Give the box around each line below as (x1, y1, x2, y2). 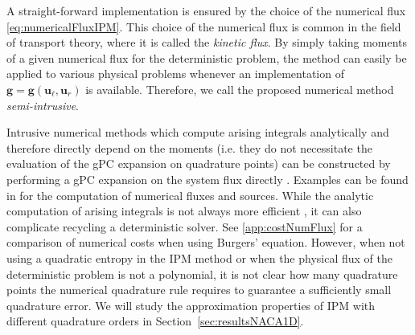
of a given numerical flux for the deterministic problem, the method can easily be (6, 49, 407, 66)
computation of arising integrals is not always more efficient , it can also (6, 202, 362, 219)
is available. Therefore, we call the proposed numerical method (85, 80, 394, 97)
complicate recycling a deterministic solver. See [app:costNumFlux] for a (6, 218, 363, 235)
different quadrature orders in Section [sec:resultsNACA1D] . (6, 313, 304, 329)
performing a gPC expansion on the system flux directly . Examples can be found (6, 170, 409, 187)
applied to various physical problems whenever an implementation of (6, 65, 344, 82)
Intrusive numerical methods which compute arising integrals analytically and (6, 124, 389, 141)
